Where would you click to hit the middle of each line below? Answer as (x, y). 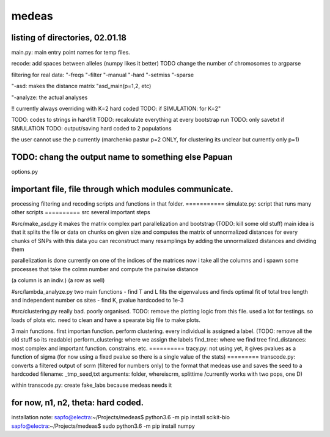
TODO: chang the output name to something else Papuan (122, 157)
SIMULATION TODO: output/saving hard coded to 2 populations (91, 128)
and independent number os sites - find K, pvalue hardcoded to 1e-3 (97, 300)
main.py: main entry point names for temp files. (71, 53)
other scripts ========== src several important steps (81, 212)
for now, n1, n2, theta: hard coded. (77, 403)
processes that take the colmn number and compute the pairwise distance (105, 269)
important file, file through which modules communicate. (122, 189)
